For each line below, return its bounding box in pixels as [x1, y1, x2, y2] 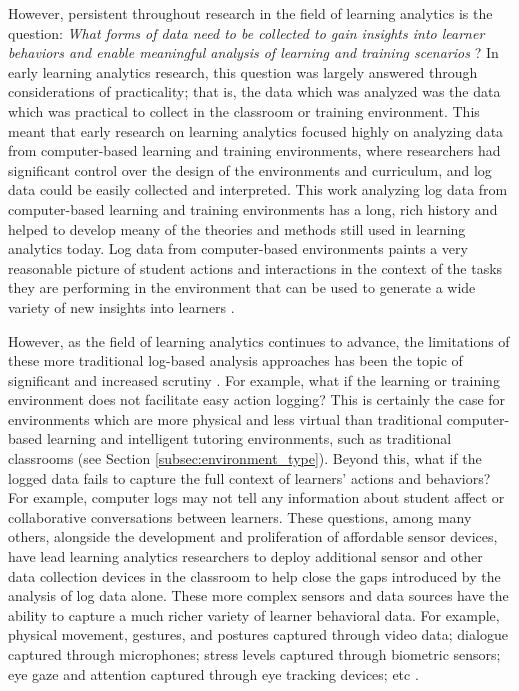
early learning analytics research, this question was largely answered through [8, 61, 478, 82]
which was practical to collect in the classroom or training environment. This [8, 100, 480, 121]
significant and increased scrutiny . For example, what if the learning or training [8, 369, 500, 390]
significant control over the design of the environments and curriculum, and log [8, 159, 492, 180]
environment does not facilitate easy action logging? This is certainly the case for [8, 389, 506, 410]
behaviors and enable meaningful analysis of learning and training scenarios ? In [8, 42, 499, 63]
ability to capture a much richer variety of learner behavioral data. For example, [8, 604, 500, 625]
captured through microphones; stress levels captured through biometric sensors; [8, 644, 501, 664]
